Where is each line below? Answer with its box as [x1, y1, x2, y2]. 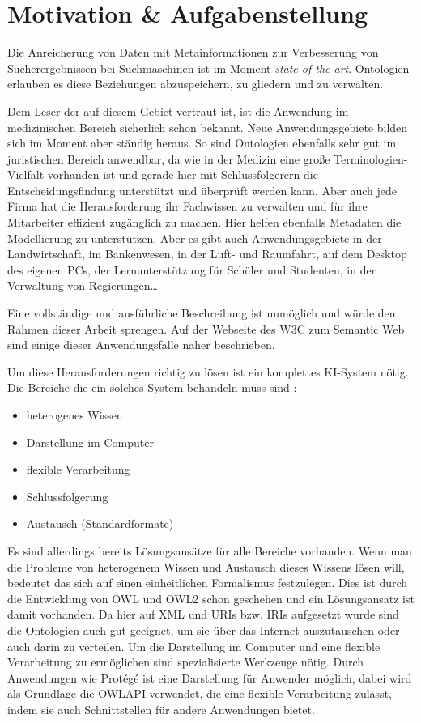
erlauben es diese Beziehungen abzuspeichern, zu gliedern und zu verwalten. [7, 75, 384, 92]
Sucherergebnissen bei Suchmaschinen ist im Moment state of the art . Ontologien [7, 59, 410, 76]
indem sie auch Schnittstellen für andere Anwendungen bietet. [7, 700, 315, 717]
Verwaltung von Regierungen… [7, 277, 158, 294]
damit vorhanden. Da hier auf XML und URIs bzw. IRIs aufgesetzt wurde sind [7, 606, 399, 623]
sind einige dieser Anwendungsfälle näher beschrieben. [7, 336, 275, 353]
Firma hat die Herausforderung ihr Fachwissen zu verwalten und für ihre [7, 198, 368, 215]
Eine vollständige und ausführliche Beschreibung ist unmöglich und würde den [7, 304, 396, 321]
